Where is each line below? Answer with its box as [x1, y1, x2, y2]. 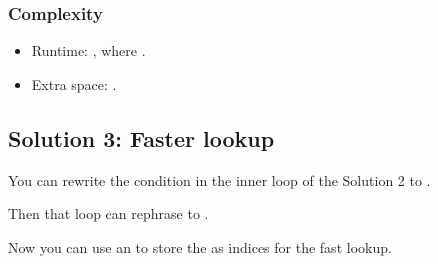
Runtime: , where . [31, 40, 146, 61]
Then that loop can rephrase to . [8, 203, 209, 224]
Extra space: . [31, 73, 117, 94]
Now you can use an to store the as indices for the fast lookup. [8, 236, 392, 257]
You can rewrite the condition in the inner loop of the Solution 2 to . [8, 169, 431, 190]
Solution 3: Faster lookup [8, 122, 275, 153]
